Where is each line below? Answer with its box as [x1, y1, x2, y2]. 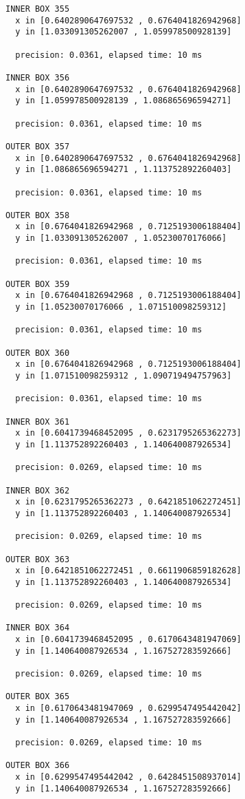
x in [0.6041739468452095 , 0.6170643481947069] [15, 635, 242, 645]
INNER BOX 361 [5, 416, 70, 427]
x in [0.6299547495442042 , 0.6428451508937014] [15, 771, 242, 782]
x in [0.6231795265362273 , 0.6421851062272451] [15, 497, 242, 507]
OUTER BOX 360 [5, 348, 70, 358]
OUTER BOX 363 [5, 554, 70, 564]
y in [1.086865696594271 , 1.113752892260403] [15, 164, 232, 175]
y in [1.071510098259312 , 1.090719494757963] [15, 371, 232, 381]
